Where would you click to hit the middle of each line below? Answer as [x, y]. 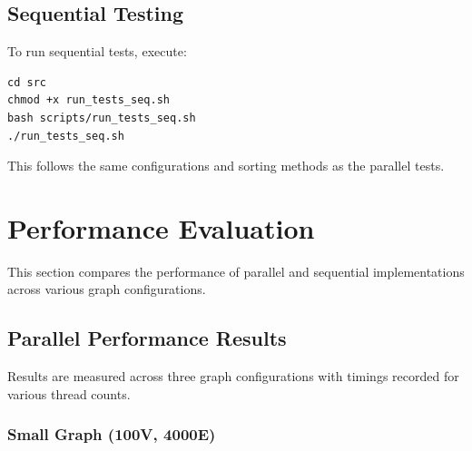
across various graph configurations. [107, 289]
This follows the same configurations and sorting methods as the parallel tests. [226, 166]
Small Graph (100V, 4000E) [112, 434]
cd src [27, 82]
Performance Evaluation [161, 227]
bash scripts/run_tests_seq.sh [102, 118]
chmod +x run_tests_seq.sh [88, 100]
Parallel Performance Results [147, 338]
